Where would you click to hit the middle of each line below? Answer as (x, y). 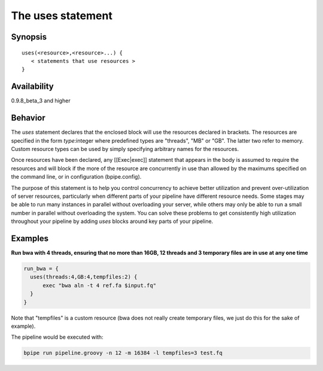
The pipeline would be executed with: (57, 337)
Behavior (28, 118)
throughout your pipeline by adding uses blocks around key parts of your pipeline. (112, 221)
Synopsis (29, 37)
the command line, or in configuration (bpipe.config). (76, 177)
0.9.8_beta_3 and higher (41, 101)
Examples (30, 238)
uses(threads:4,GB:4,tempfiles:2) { (84, 277)
